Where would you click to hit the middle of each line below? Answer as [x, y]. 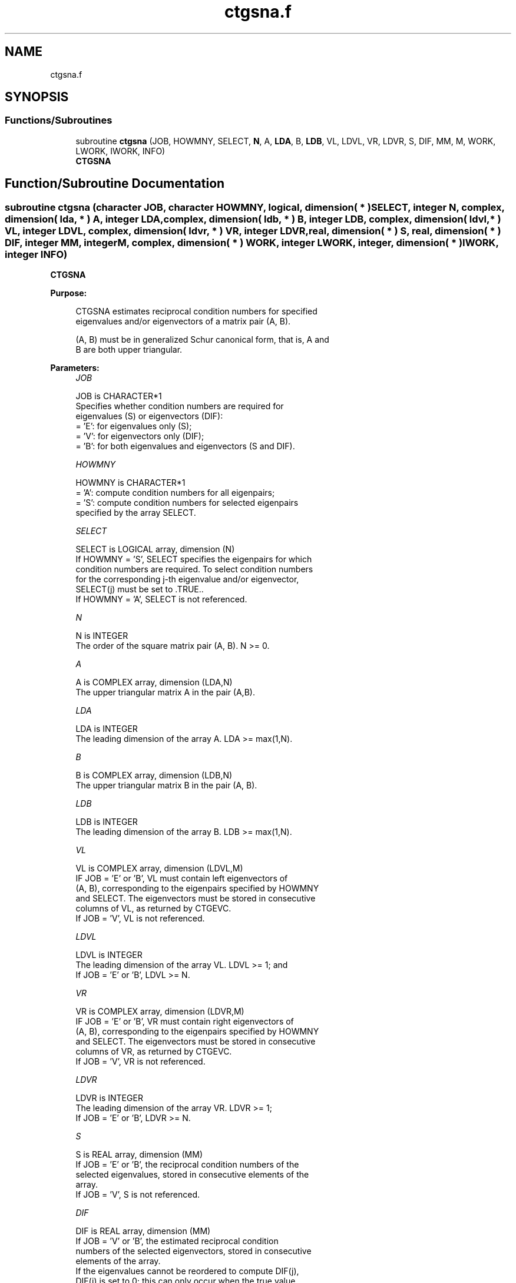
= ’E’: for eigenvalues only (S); [134, 426]
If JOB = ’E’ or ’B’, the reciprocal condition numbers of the [187, 1165]
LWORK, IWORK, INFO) [120, 151]
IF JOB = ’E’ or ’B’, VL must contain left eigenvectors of [182, 878]
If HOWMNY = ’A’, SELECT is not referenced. [161, 599]
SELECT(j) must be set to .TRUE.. [140, 589]
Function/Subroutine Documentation [115, 184]
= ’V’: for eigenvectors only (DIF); [140, 436]
